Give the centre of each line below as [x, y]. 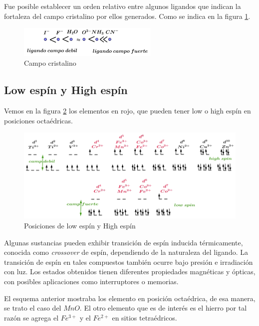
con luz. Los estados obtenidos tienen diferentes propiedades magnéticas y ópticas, [130, 272]
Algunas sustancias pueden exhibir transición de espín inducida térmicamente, [124, 242]
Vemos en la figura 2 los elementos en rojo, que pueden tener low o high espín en [128, 111]
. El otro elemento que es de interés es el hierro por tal [163, 308]
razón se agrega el [31, 317]
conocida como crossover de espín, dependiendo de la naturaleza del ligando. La [126, 252]
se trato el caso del [33, 308]
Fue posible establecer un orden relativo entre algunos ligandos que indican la [123, 6]
